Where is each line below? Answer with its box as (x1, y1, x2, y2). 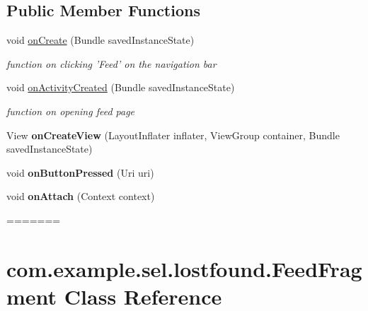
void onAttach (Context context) (6, 189, 155, 204)
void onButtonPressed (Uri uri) (6, 165, 154, 180)
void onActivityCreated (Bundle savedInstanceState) (6, 80, 235, 95)
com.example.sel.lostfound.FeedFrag (6, 254, 362, 283)
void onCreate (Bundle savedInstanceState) (6, 33, 195, 47)
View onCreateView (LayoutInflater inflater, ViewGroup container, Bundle (6, 127, 340, 142)
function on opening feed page (6, 103, 135, 118)
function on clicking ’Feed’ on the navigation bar (6, 56, 217, 71)
